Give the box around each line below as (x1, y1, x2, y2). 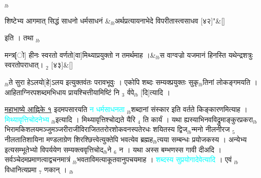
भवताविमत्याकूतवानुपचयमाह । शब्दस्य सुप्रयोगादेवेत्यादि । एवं (76, 154, 232, 165)
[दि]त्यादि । (140, 86, 170, 97)
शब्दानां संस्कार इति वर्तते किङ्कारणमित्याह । (131, 104, 248, 115)
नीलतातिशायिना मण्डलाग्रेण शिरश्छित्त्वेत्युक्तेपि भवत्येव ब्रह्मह (5, 133, 153, 144)
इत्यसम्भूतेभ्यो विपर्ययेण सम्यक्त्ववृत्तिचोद (5, 144, 104, 154)
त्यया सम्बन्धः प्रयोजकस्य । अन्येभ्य (157, 133, 247, 144)
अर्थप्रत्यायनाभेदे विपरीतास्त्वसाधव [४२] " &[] (114, 15, 225, 26)
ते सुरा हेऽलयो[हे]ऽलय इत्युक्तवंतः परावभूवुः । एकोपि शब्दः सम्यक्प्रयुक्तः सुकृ (8, 76, 199, 87)
